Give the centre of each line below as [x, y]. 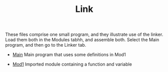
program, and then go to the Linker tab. [46, 45]
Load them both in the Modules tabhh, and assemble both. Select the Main [82, 40]
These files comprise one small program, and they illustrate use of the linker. [84, 35]
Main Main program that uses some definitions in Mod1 [69, 55]
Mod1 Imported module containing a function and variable [72, 64]
